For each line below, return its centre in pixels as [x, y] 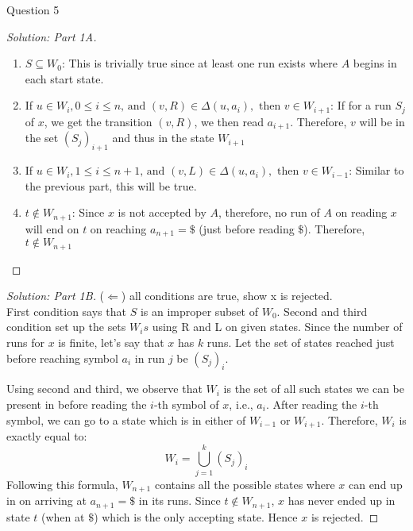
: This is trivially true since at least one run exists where [200, 63]
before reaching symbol [62, 358]
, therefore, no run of [269, 212]
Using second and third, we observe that [104, 389]
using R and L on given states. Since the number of [277, 327]
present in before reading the [77, 404]
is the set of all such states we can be [314, 389]
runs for [26, 342]
